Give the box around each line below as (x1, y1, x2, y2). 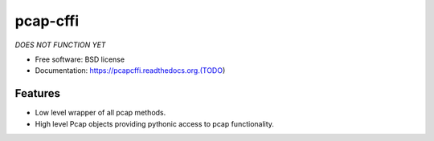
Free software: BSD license (35, 54, 125, 64)
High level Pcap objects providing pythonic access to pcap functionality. (35, 119, 275, 128)
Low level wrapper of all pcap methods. (35, 108, 166, 118)
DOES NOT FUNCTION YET (14, 40, 106, 50)
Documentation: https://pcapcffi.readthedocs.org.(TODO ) (35, 66, 226, 75)
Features (14, 87, 60, 100)
